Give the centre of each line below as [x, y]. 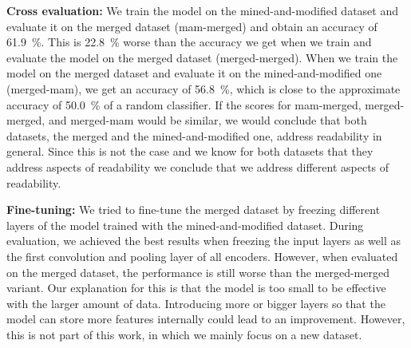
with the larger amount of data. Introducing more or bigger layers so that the [196, 303]
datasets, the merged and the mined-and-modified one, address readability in [194, 135]
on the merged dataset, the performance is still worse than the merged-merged [198, 272]
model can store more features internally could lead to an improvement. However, [206, 319]
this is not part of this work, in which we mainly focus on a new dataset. [184, 334]
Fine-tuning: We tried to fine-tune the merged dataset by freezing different [194, 210]
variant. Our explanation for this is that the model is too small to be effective [196, 288]
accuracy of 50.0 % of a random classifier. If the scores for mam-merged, [184, 104]
